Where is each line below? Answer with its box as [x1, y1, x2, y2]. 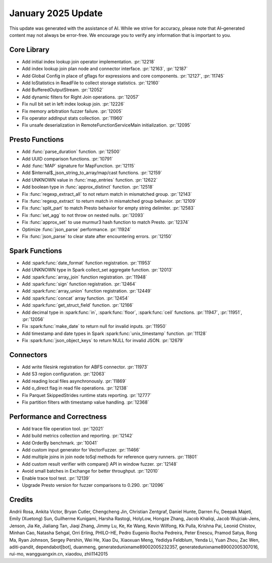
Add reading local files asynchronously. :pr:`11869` [22, 378, 127, 384]
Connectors [9, 351, 48, 359]
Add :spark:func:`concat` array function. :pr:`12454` [22, 295, 129, 301]
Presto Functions [9, 135, 64, 144]
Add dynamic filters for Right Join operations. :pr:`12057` [22, 94, 140, 100]
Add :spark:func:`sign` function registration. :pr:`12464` [22, 281, 137, 287]
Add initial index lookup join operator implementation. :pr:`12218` [22, 59, 156, 65]
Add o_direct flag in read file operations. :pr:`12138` [22, 385, 128, 391]
